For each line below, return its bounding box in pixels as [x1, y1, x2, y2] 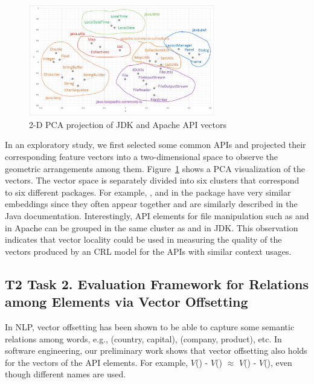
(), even [264, 356, 292, 368]
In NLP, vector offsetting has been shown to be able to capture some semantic [5, 320, 295, 333]
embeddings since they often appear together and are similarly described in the [5, 197, 298, 210]
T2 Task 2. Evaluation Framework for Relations [5, 274, 309, 293]
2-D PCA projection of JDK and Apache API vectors [29, 118, 227, 130]
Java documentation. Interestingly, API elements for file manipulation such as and [5, 209, 309, 222]
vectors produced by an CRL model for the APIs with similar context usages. [5, 245, 292, 257]
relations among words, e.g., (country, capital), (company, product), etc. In [5, 332, 282, 345]
